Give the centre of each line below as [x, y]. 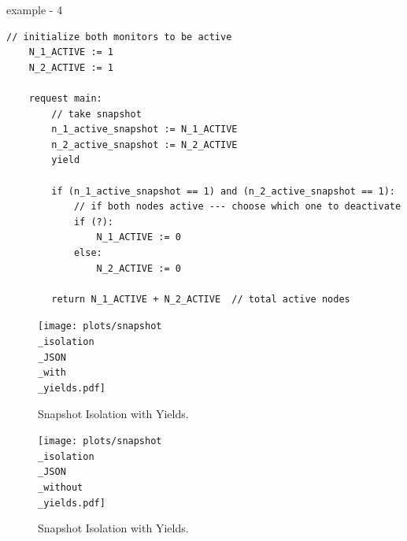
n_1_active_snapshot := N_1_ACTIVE [144, 130]
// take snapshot [96, 114]
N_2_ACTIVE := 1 [71, 67]
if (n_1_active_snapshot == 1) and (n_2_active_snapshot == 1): [223, 191]
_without [61, 488]
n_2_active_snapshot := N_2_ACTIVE [144, 145]
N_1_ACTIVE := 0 [139, 237]
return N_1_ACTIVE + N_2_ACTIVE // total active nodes [201, 299]
